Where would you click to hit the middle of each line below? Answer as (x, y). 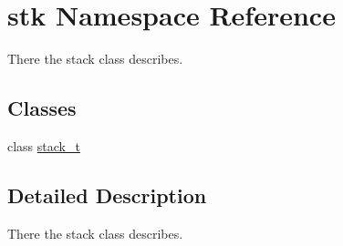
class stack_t (44, 145)
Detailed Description (107, 195)
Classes (42, 108)
